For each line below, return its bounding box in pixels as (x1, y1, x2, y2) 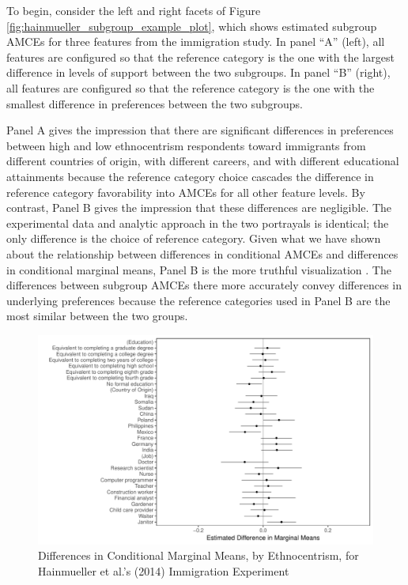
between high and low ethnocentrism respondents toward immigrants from (6, 137, 366, 153)
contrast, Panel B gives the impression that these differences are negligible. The (6, 199, 392, 216)
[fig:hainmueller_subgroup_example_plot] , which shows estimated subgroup (6, 17, 377, 34)
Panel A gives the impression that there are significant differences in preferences (6, 122, 394, 138)
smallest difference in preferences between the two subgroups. (6, 95, 303, 111)
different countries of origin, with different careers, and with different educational (6, 153, 399, 169)
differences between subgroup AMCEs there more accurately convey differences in (6, 277, 402, 293)
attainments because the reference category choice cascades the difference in (6, 168, 374, 184)
